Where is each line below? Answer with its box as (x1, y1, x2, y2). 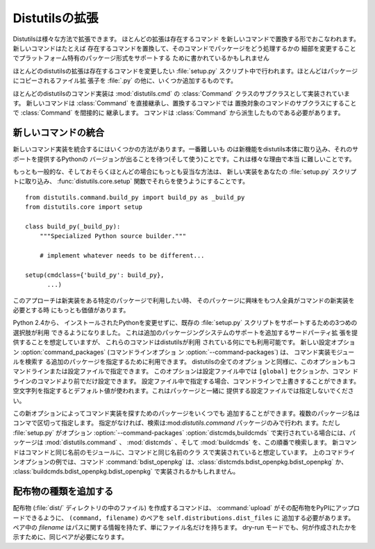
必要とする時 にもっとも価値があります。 (12, 306, 130, 314)
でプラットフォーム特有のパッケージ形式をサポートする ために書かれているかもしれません (12, 54, 270, 62)
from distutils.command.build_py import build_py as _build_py (25, 193, 245, 201)
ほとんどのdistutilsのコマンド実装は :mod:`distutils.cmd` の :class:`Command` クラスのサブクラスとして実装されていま (12, 89, 351, 97)
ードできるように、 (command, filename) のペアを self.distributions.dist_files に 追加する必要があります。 (12, 514, 355, 522)
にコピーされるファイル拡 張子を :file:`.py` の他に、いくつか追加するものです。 (12, 76, 237, 85)
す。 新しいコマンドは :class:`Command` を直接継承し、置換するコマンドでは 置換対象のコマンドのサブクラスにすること (12, 99, 357, 107)
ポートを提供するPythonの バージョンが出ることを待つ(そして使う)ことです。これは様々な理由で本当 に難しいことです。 (12, 155, 356, 163)
